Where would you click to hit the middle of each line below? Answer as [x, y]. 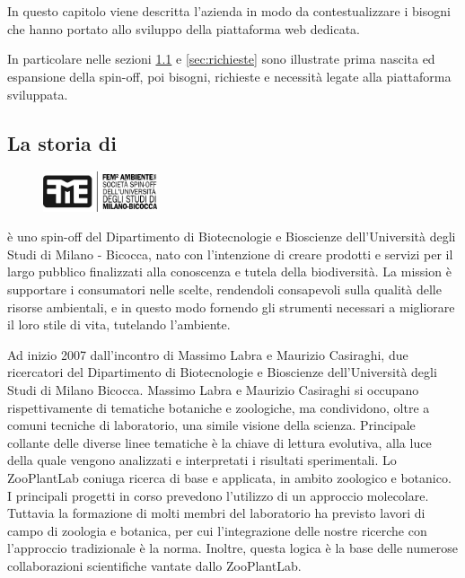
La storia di [62, 142]
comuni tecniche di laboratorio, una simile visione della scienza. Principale [211, 425]
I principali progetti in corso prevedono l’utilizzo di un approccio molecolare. [218, 495]
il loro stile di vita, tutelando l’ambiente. [119, 324]
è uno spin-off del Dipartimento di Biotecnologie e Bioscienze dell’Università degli [232, 236]
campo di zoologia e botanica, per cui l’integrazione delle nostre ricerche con [217, 530]
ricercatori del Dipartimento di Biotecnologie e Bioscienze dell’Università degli [222, 372]
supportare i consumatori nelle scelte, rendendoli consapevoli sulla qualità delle [224, 289]
